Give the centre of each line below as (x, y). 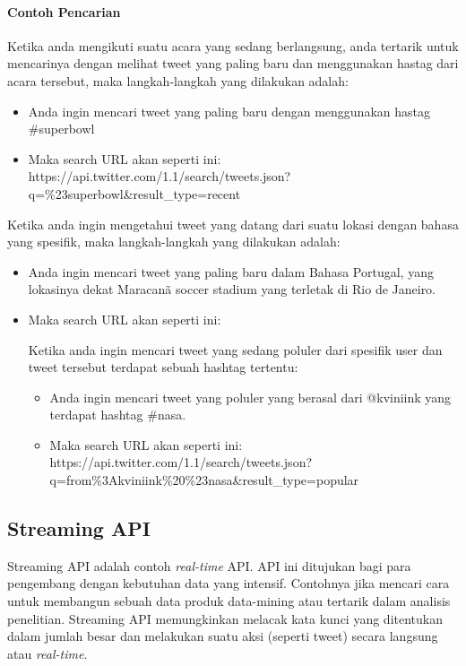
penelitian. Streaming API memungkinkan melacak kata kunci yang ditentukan (225, 618)
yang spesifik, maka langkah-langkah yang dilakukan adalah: (174, 242)
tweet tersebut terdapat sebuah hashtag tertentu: (163, 367)
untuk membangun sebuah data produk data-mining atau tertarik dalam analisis (229, 601)
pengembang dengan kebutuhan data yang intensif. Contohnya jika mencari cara (229, 583)
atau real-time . (47, 653)
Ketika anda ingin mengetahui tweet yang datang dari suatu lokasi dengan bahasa (233, 224)
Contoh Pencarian (64, 11)
